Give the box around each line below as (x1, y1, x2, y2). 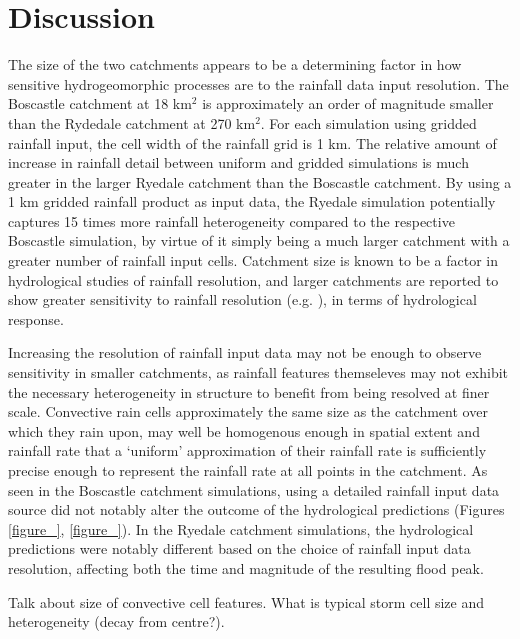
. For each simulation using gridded (260, 112, 477, 133)
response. (8, 308, 64, 329)
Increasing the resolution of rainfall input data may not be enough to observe (8, 342, 482, 363)
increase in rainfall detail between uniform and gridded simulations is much (8, 152, 469, 173)
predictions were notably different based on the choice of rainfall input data (8, 538, 471, 559)
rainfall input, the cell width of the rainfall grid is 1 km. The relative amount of (8, 132, 497, 153)
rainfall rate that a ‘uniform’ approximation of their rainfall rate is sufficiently (8, 440, 487, 461)
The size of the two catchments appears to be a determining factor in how (8, 54, 462, 75)
